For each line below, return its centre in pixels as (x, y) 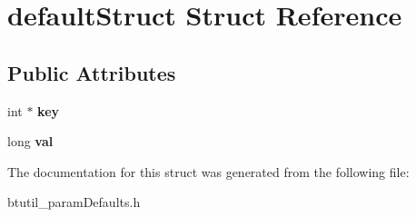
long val (30, 141)
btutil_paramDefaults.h (74, 202)
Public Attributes (92, 72)
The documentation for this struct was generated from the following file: (208, 171)
